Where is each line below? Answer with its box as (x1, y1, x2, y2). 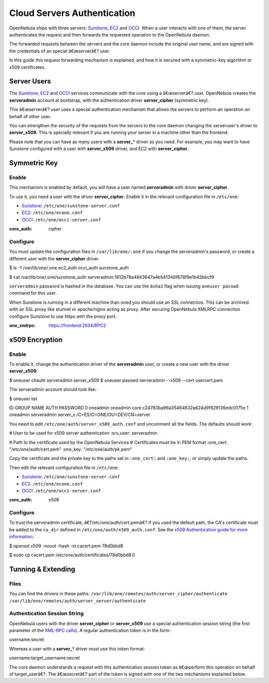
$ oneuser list (9, 396, 37, 402)
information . (9, 534, 34, 540)
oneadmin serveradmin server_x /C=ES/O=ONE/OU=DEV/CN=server (9, 412, 150, 418)
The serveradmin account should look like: (9, 387, 97, 393)
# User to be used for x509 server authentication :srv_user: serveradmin (9, 430, 158, 436)
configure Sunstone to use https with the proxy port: (9, 313, 117, 319)
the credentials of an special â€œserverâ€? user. (9, 48, 111, 54)
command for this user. (9, 290, 57, 296)
